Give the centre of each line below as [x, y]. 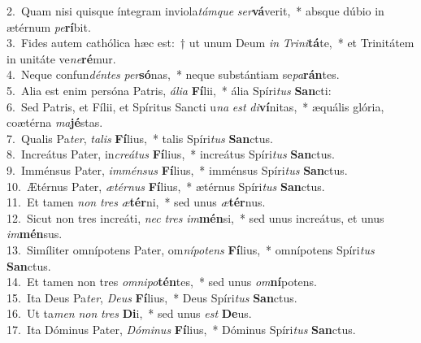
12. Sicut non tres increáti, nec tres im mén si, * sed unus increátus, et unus [195, 217]
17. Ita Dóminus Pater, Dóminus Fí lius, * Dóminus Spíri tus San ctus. [181, 329]
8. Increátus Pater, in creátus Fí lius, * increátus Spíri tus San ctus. [171, 154]
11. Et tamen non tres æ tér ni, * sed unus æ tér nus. [136, 202]
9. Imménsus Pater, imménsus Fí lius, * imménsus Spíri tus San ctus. [177, 169]
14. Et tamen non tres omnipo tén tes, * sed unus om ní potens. [162, 282]
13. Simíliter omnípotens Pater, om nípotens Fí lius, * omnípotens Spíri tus [191, 249]
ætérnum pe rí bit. [49, 26]
